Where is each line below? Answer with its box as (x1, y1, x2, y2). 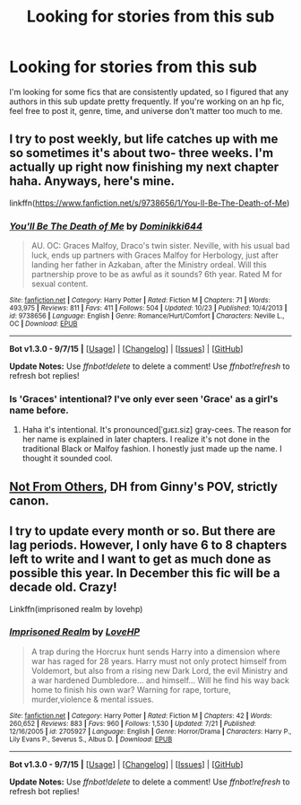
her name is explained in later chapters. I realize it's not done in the (21, 433, 271, 445)
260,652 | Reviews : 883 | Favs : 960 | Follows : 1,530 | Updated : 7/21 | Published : (9, 719, 257, 728)
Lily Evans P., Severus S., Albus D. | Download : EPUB (9, 734, 173, 744)
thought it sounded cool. (21, 453, 114, 464)
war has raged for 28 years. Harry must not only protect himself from (30, 655, 287, 666)
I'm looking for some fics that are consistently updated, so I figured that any (9, 86, 289, 97)
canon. (9, 493, 49, 508)
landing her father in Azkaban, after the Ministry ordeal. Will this (30, 259, 267, 270)
